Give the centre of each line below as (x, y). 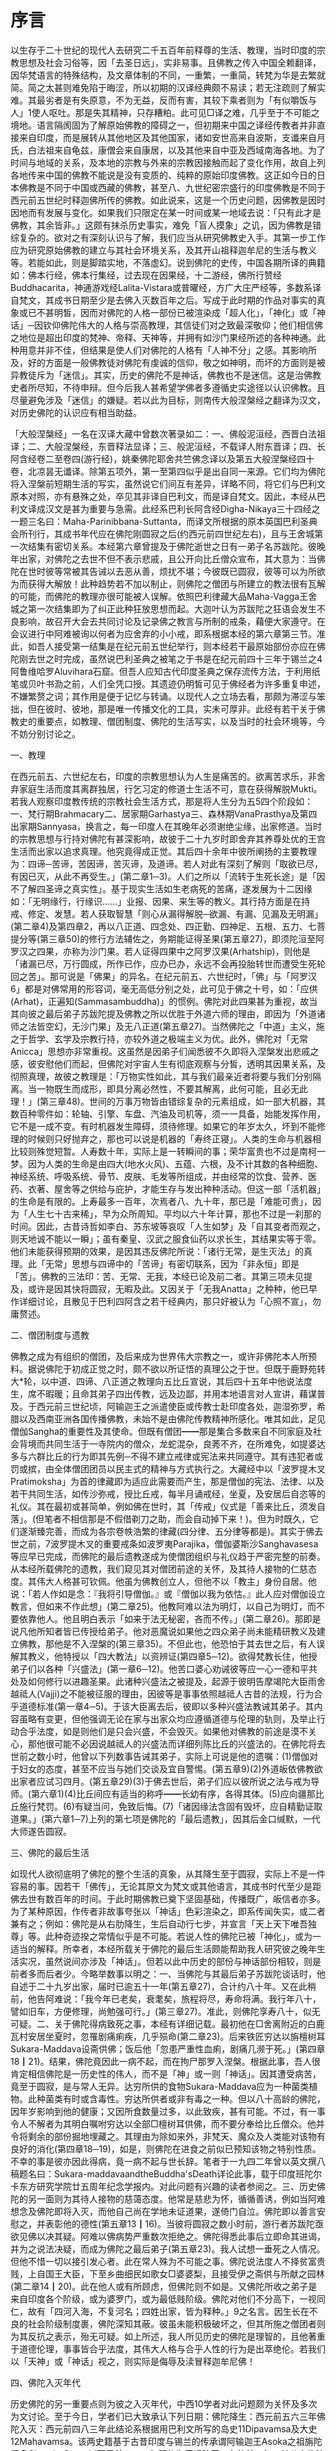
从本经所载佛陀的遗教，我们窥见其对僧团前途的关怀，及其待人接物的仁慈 (159, 1568)
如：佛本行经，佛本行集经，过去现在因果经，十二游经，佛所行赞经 (146, 275)
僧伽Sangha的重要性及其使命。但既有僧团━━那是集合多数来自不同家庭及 (161, 1431)
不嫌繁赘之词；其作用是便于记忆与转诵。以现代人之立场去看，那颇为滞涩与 (163, 696)
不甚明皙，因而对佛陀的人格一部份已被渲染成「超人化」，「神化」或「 (176, 312)
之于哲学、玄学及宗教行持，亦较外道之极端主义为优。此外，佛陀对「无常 (159, 1038)
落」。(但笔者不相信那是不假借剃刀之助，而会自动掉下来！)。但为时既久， (160, 1518)
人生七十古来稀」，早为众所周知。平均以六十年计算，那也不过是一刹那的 (174, 1213)
